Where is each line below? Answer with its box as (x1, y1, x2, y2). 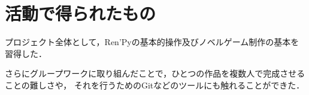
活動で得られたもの (5, 1, 156, 26)
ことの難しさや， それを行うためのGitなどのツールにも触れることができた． (5, 78, 305, 91)
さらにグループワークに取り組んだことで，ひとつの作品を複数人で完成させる (5, 67, 305, 80)
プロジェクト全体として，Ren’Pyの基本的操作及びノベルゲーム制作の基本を (5, 36, 299, 48)
